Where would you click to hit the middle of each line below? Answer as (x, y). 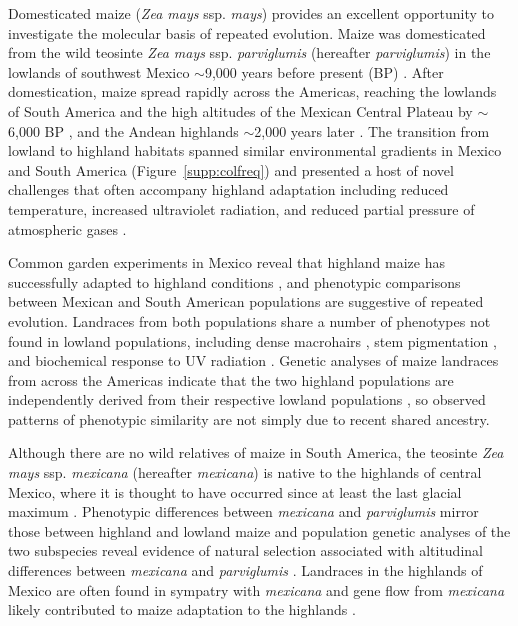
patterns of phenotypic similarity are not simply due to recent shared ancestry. (249, 418)
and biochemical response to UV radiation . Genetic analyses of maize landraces (253, 360)
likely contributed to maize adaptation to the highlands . (182, 609)
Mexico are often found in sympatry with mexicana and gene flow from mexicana (256, 589)
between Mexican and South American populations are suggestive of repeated (246, 301)
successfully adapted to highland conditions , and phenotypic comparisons (234, 281)
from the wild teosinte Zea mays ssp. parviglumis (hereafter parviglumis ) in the (249, 52)
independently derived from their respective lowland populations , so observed (247, 399)
